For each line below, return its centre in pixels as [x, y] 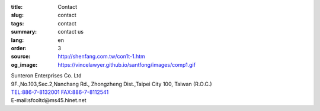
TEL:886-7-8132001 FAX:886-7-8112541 [60, 92]
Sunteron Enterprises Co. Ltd [47, 76]
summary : [24, 32]
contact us [71, 32]
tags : [17, 23]
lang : [17, 40]
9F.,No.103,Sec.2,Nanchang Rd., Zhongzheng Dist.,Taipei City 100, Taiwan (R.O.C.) [112, 84]
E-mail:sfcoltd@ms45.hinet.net [49, 100]
